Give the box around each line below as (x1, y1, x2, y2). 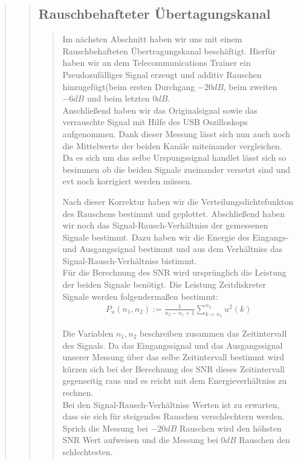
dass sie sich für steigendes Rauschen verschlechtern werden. (62, 410, 285, 423)
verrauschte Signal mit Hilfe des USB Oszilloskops (62, 115, 248, 128)
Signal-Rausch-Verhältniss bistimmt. (62, 254, 197, 267)
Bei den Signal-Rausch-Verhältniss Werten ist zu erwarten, (62, 398, 280, 410)
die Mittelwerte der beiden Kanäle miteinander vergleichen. (62, 139, 282, 152)
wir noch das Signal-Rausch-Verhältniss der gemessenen (62, 219, 268, 231)
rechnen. (62, 386, 94, 398)
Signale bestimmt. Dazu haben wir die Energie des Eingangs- (62, 230, 289, 243)
